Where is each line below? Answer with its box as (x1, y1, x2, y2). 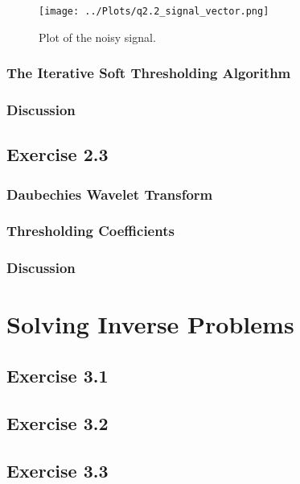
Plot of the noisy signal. (39, 28, 156, 45)
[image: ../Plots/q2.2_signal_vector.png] (39, 6, 269, 17)
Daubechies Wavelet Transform (6, 184, 213, 204)
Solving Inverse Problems (6, 308, 294, 341)
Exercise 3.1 (6, 363, 109, 388)
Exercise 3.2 (6, 410, 109, 435)
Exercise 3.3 (6, 457, 109, 482)
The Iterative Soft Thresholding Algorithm (6, 63, 291, 83)
